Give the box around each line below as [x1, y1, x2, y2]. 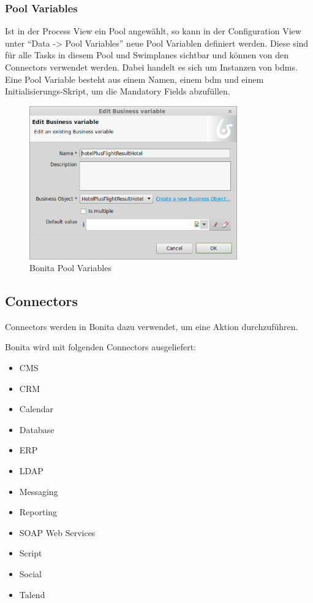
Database [19, 423, 55, 436]
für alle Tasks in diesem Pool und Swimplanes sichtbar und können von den [5, 48, 289, 61]
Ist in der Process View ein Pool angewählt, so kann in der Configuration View [5, 25, 301, 37]
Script [19, 547, 42, 559]
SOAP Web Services [19, 526, 96, 539]
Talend [19, 588, 45, 601]
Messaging [19, 485, 58, 497]
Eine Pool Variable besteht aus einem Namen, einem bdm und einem [5, 72, 264, 85]
